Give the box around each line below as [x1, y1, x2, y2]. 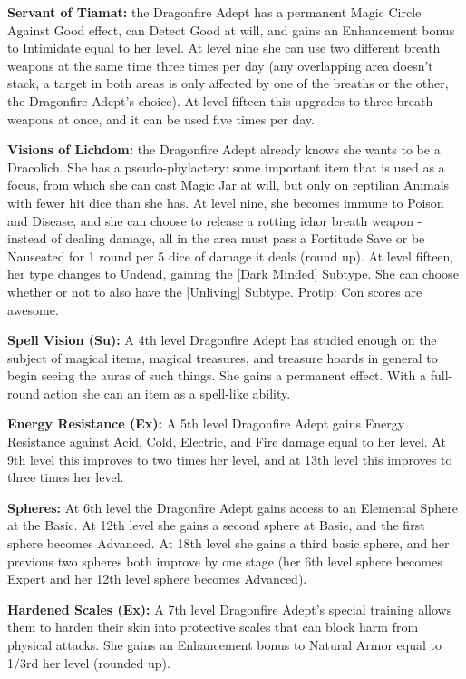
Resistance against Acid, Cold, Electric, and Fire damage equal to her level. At [7, 432, 446, 451]
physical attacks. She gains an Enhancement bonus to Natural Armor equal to [7, 635, 442, 654]
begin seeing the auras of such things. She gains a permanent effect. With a [7, 366, 427, 385]
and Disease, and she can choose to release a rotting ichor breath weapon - [7, 211, 422, 230]
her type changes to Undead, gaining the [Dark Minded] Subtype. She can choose [7, 264, 459, 283]
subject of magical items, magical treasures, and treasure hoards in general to [7, 348, 438, 367]
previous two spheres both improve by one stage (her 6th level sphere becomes [7, 551, 442, 570]
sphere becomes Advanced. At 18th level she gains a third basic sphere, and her [7, 534, 450, 553]
